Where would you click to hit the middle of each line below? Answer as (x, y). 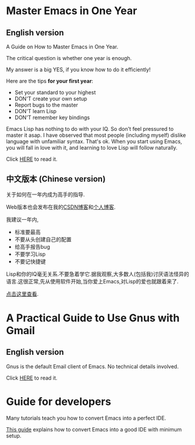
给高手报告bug (32, 246)
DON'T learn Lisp (36, 111)
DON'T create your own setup (51, 99)
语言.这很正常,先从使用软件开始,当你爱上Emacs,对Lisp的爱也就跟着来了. (93, 281)
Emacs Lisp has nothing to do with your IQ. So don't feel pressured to (90, 129)
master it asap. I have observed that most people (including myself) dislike (96, 135)
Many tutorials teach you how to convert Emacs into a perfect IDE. (86, 418)
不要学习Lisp (30, 254)
